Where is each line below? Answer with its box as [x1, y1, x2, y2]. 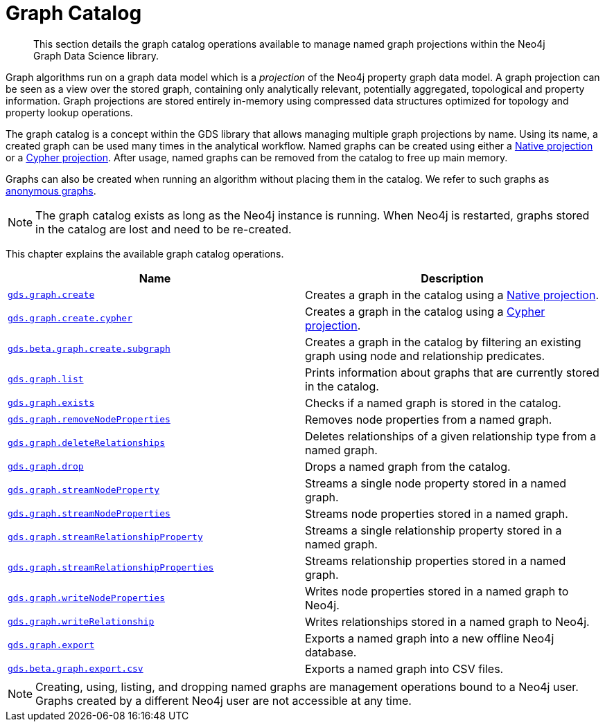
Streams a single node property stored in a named [305, 476, 567, 490]
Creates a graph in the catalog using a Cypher [305, 304, 545, 318]
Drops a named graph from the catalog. [305, 459, 511, 474]
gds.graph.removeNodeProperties [8, 414, 170, 425]
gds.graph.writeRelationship [8, 616, 155, 627]
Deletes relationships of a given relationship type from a [305, 429, 597, 443]
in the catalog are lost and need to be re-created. [35, 222, 292, 236]
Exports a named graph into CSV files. [305, 661, 504, 676]
